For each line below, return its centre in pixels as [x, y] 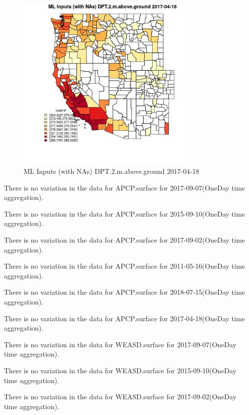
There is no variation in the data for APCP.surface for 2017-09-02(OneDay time [124, 240]
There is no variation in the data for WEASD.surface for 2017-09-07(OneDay [120, 344]
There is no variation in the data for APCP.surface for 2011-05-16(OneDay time [124, 266]
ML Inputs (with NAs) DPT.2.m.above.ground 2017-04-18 [111, 171]
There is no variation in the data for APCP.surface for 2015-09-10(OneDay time [124, 213]
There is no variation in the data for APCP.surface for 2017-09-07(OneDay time [124, 187]
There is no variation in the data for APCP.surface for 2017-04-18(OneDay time [124, 318]
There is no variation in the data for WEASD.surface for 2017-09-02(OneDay [120, 397]
